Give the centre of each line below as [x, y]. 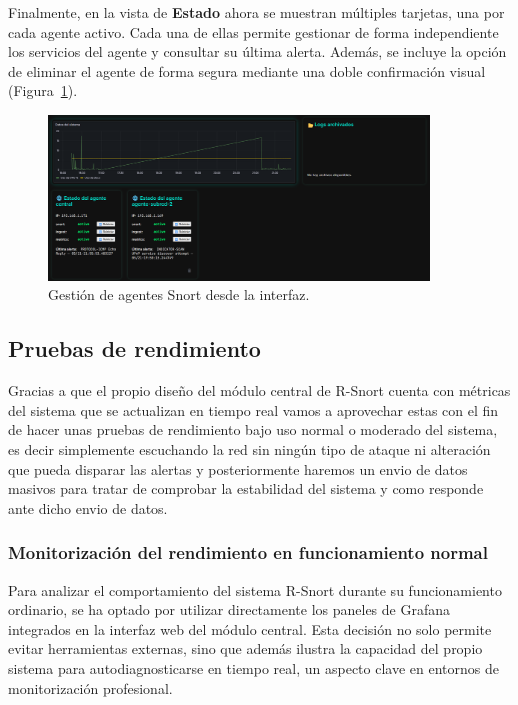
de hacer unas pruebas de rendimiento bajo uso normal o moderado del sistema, [253, 429]
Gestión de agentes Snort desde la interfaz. [179, 294]
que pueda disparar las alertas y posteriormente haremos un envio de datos [238, 468]
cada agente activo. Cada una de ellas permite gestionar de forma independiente [253, 31]
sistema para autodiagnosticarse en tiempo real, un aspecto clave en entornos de [253, 667]
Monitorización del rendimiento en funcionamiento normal [248, 552]
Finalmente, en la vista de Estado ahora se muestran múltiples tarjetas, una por [256, 12]
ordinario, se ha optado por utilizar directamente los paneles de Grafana [229, 609]
